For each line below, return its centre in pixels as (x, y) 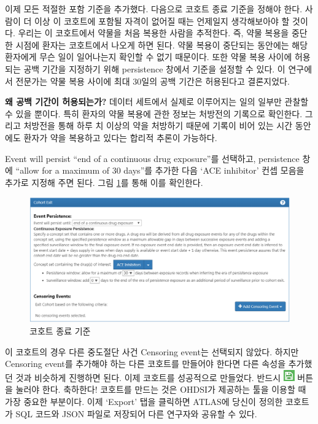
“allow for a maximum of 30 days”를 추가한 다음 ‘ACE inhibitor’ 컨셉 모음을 (160, 170)
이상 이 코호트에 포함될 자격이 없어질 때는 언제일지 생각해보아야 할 (162, 21)
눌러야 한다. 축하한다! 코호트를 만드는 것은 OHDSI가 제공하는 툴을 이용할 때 (161, 389)
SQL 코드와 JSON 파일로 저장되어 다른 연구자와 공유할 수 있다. (136, 413)
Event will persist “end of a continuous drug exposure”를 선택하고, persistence (152, 158)
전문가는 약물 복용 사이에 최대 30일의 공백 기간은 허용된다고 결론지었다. (153, 81)
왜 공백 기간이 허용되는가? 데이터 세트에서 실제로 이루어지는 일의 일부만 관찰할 (157, 102)
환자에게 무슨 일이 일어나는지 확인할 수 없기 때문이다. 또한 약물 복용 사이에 (149, 57)
